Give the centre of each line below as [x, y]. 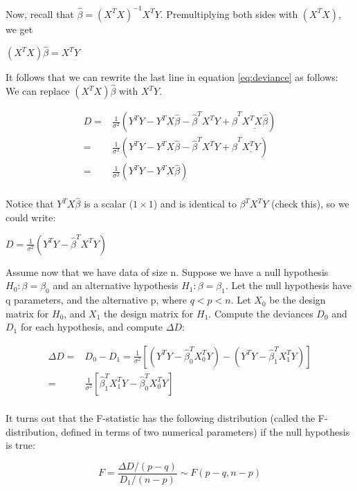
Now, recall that [40, 13]
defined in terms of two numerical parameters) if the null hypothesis [205, 431]
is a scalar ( [109, 204]
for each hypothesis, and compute [92, 327]
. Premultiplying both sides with [229, 13]
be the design [297, 300]
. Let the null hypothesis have [288, 285]
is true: [20, 445]
